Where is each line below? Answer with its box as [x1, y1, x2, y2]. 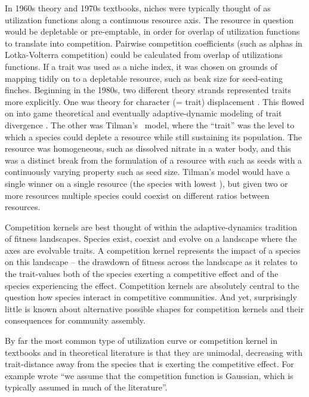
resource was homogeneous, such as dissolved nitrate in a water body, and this [5, 142, 291, 155]
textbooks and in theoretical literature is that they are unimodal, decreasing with [5, 346, 303, 358]
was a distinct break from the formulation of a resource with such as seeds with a [5, 153, 302, 166]
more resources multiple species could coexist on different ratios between [5, 189, 270, 201]
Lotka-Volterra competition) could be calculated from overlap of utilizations [5, 48, 283, 61]
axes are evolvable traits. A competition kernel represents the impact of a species [5, 244, 301, 256]
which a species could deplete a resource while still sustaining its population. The [5, 130, 302, 143]
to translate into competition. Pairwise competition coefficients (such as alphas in [5, 36, 302, 49]
